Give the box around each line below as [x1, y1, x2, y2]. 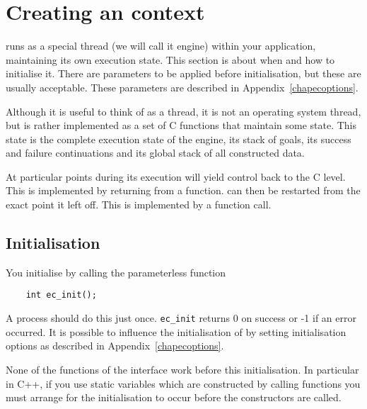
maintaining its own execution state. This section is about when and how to [6, 52, 335, 67]
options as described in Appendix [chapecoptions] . [6, 338, 224, 353]
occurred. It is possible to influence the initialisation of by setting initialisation [6, 324, 346, 339]
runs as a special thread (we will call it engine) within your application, [6, 38, 316, 53]
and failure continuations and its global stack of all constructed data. [6, 145, 305, 160]
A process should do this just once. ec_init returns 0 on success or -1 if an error [6, 310, 356, 325]
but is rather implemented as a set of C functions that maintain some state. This [6, 118, 357, 133]
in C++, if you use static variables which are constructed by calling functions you [6, 376, 361, 391]
